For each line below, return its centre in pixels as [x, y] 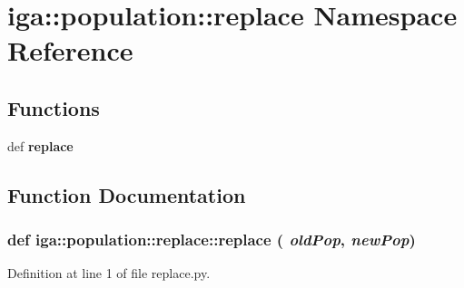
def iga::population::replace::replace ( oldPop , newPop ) [212, 240]
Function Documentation [127, 194]
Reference [70, 50]
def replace [40, 145]
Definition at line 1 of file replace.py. [109, 273]
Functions [54, 107]
